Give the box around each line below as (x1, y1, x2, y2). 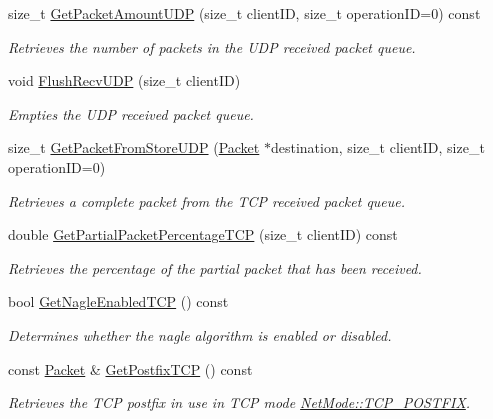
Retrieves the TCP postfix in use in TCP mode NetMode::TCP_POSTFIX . (8, 392, 471, 413)
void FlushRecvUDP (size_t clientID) (8, 70, 241, 91)
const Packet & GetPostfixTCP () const (8, 358, 253, 379)
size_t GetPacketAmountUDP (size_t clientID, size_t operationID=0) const (8, 3, 481, 23)
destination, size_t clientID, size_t (270, 137, 485, 158)
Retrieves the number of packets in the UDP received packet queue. (8, 36, 416, 57)
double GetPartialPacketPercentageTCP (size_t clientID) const (8, 224, 398, 245)
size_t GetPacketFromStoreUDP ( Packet (8, 137, 260, 158)
